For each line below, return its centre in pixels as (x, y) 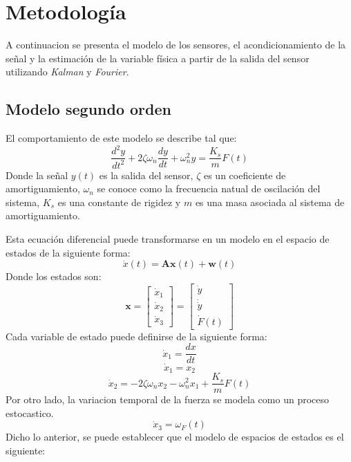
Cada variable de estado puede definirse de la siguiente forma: (136, 336)
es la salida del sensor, (146, 175)
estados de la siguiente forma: (68, 252)
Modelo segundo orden (88, 109)
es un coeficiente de (245, 175)
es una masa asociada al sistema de (270, 202)
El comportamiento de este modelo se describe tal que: (121, 138)
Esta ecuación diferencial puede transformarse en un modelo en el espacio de (168, 238)
